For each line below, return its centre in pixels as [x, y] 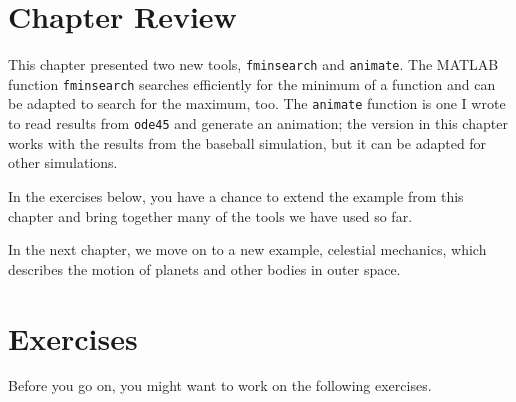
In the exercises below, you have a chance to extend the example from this [236, 195]
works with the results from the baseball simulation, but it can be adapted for [247, 142]
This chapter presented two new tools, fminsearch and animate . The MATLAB [253, 64]
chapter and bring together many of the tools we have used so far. [210, 215]
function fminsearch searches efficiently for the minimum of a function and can [252, 83]
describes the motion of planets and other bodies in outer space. [204, 268]
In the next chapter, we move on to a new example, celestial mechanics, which [247, 249]
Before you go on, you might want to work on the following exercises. [220, 385]
